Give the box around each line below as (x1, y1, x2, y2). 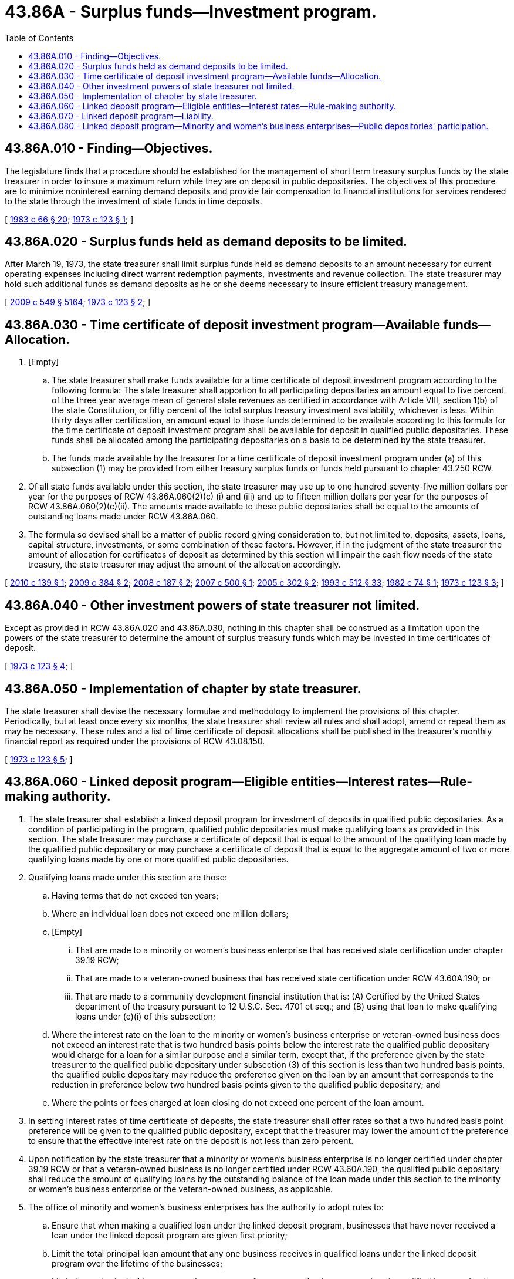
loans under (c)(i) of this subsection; (75, 1011, 216, 1021)
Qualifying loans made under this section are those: (28, 872, 228, 882)
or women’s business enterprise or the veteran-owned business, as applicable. (28, 1183, 333, 1194)
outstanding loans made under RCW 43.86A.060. (28, 511, 218, 522)
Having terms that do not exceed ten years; (52, 890, 219, 900)
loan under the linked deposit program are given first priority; (52, 1230, 288, 1240)
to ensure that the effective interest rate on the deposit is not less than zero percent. (28, 1135, 354, 1146)
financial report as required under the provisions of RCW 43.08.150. (5, 735, 265, 746)
